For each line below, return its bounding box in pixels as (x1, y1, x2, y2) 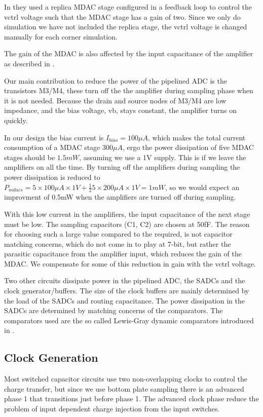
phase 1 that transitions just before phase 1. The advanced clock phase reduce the (4, 393, 259, 404)
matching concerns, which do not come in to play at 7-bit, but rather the (4, 238, 231, 249)
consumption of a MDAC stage (4, 142, 100, 153)
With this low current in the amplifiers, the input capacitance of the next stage (4, 208, 250, 219)
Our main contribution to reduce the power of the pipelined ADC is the (4, 75, 227, 86)
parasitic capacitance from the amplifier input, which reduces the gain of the (4, 248, 242, 259)
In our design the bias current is (4, 132, 104, 142)
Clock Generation (4, 350, 98, 365)
